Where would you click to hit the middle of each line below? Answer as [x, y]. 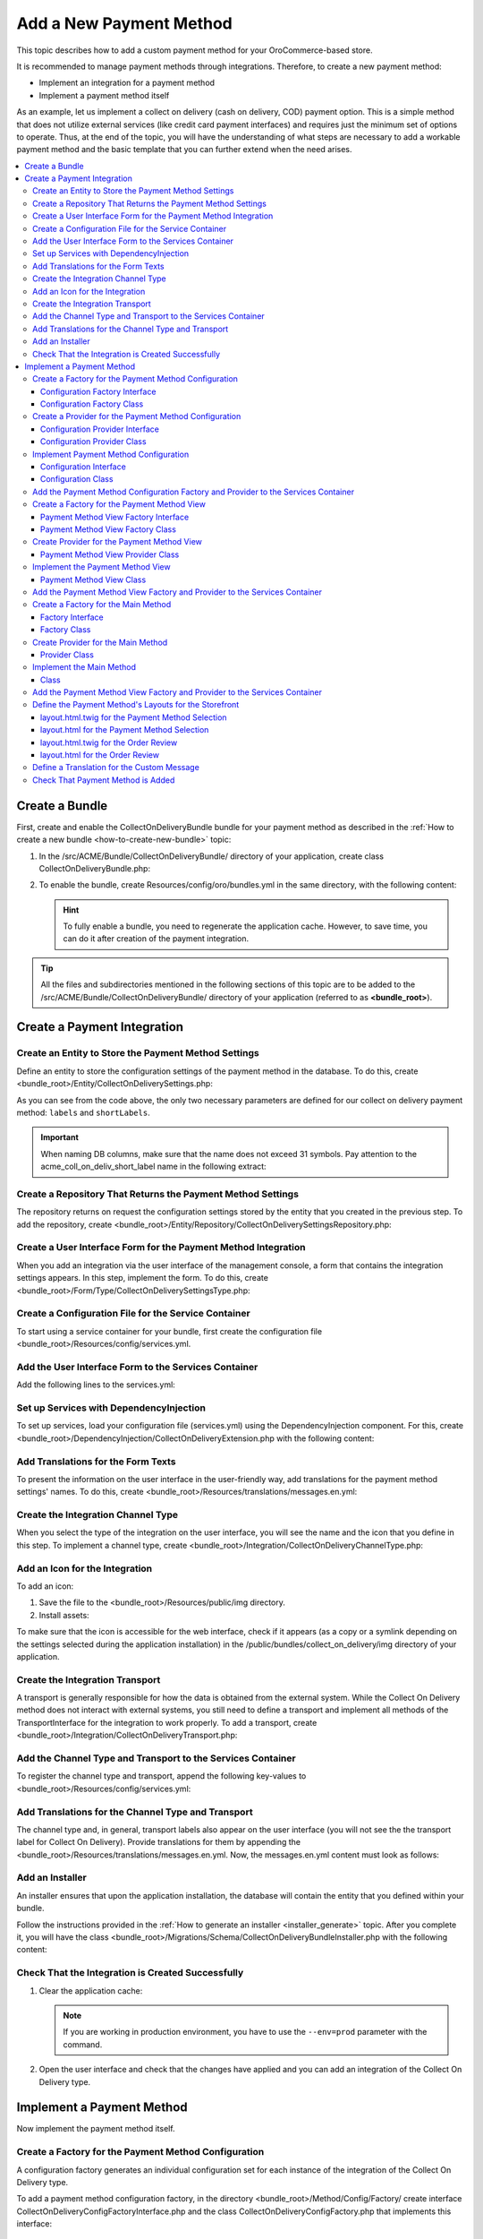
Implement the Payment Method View [102, 567]
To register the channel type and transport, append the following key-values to [161, 1776]
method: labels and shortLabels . [84, 1112]
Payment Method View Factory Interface [115, 517]
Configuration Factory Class [92, 404]
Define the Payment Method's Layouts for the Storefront [136, 705]
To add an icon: [45, 1586]
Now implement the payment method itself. [96, 2129]
